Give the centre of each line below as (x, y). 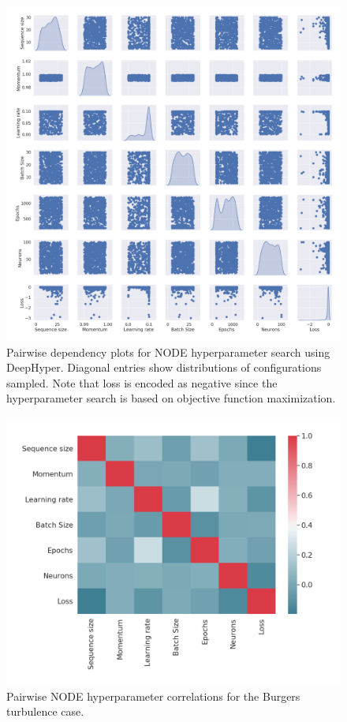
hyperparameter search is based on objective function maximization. (171, 398)
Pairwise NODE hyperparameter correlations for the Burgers (153, 696)
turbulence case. (45, 711)
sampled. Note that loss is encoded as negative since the (142, 382)
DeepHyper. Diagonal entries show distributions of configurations (164, 367)
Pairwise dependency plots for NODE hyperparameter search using (168, 352)
